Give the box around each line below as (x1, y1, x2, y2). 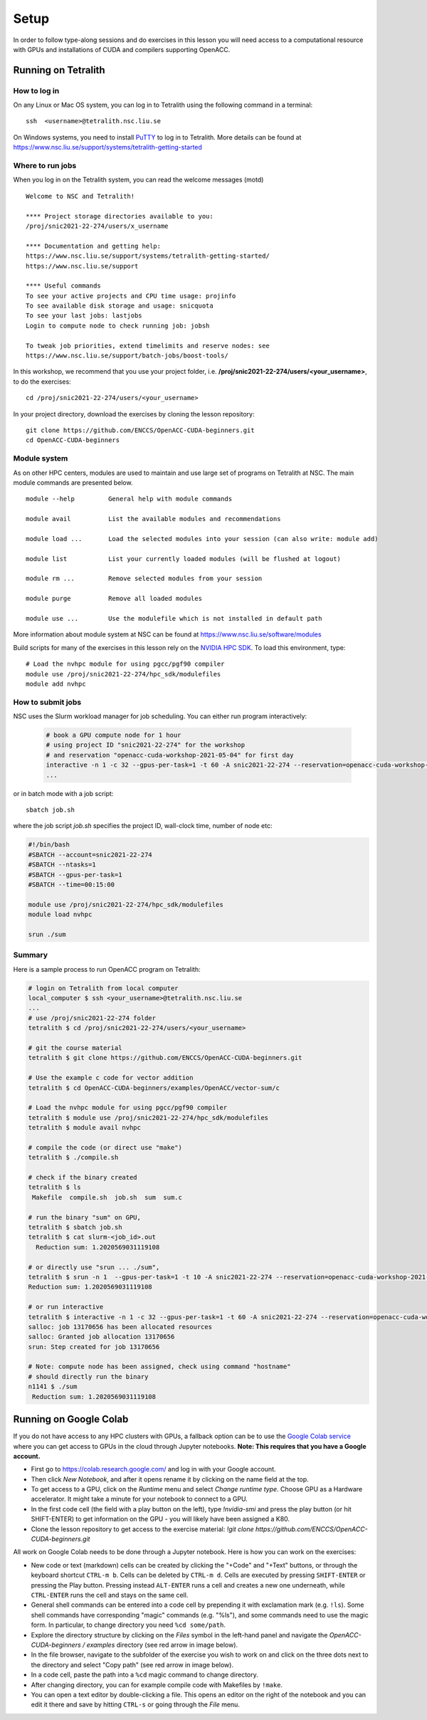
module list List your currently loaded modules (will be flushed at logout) (26, 555, 342, 562)
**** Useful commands (26, 282, 101, 290)
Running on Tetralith (13, 64, 106, 76)
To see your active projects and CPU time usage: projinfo (26, 292, 236, 300)
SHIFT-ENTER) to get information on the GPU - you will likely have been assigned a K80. (31, 1515, 290, 1524)
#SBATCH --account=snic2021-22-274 (28, 851, 152, 859)
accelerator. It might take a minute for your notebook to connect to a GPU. (31, 1495, 248, 1504)
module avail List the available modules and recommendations (26, 515, 281, 523)
